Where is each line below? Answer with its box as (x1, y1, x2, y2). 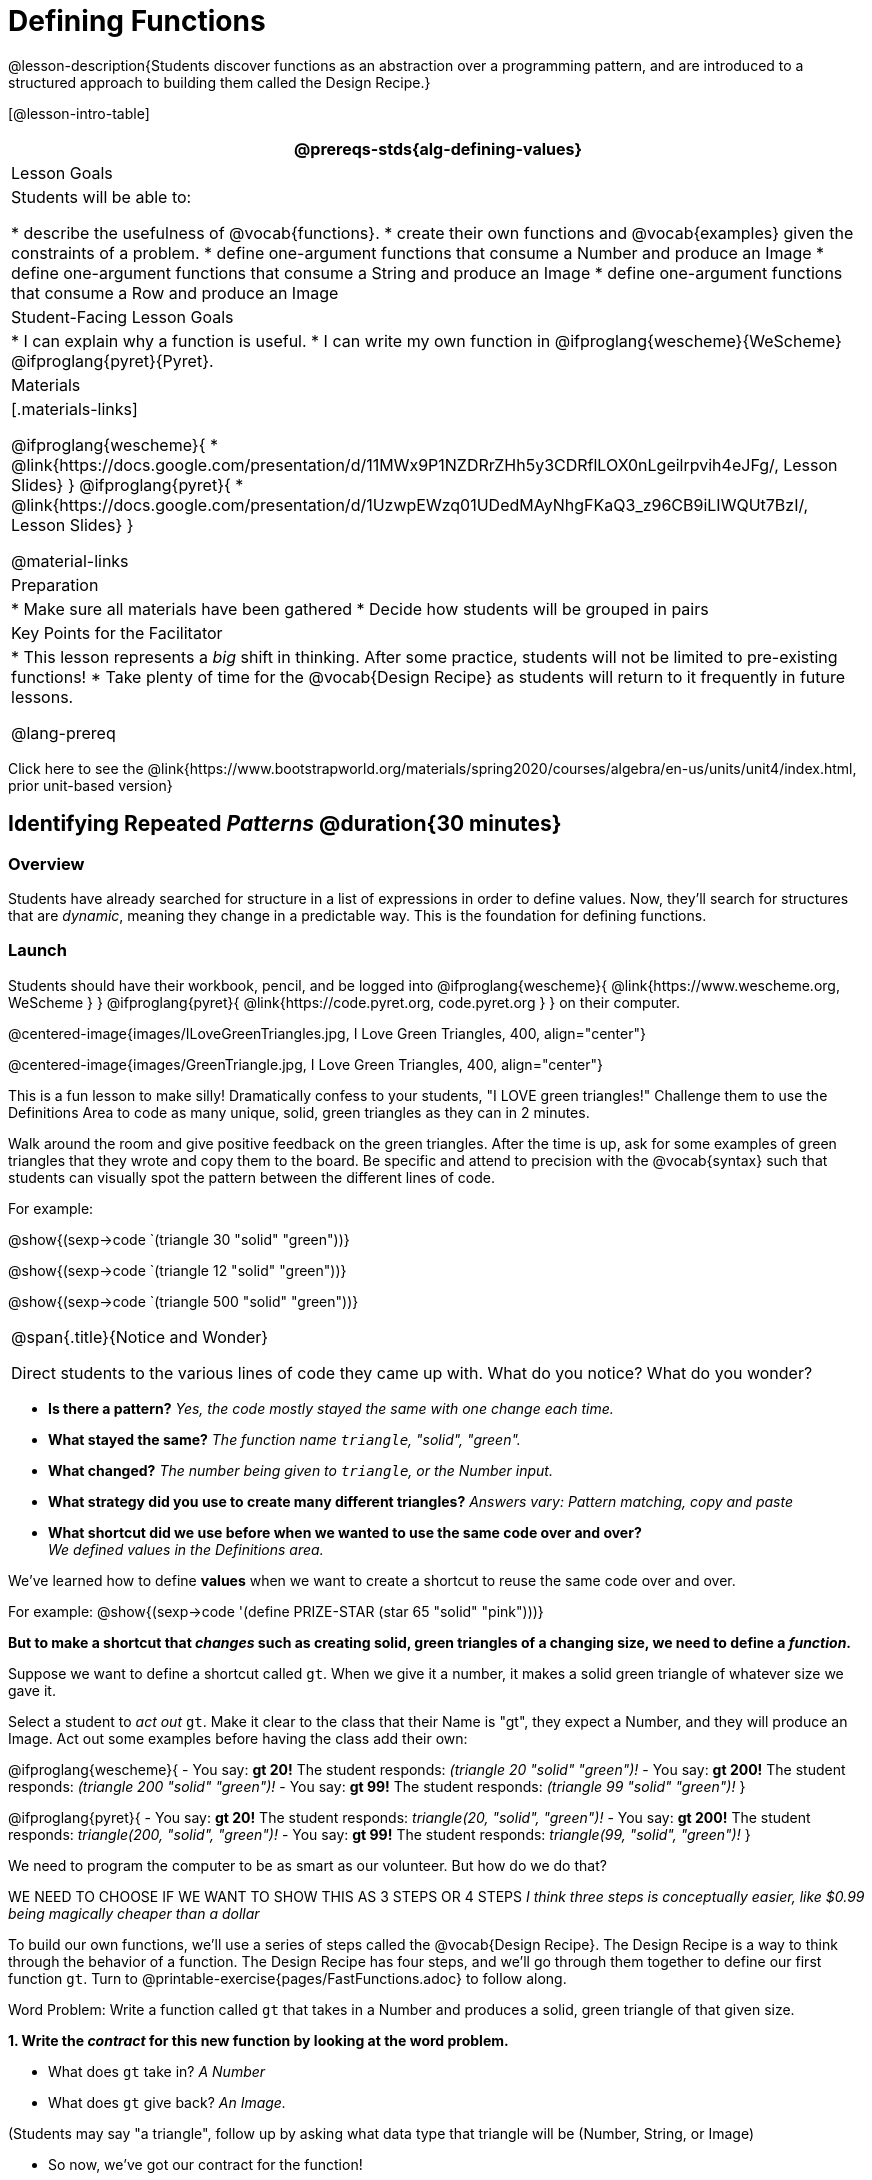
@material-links (11, 550, 129, 571)
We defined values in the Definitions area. (48, 1540, 324, 1558)
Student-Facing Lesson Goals (11, 306, 234, 327)
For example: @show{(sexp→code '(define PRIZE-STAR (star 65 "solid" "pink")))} (8, 1602, 544, 1620)
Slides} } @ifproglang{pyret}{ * (11, 474, 244, 495)
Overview (8, 853, 85, 874)
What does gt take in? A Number (48, 2062, 266, 2080)
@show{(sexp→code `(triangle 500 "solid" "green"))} (8, 1292, 359, 1310)
